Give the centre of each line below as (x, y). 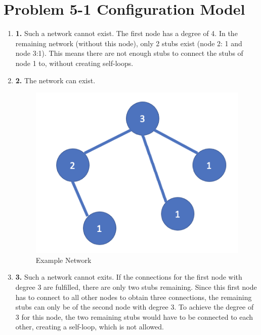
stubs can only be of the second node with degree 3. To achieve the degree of (135, 307)
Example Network (63, 260)
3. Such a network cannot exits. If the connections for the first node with (129, 277)
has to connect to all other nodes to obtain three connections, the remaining (134, 297)
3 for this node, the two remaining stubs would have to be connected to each (134, 316)
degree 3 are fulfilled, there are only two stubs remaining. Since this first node (136, 287)
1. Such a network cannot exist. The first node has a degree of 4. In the (126, 33)
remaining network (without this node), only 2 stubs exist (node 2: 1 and (129, 43)
